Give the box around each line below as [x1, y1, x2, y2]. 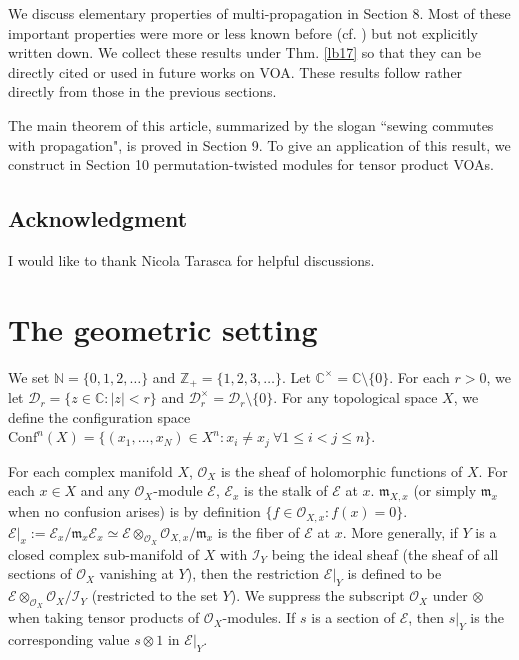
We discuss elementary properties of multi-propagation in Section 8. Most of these [8, 3, 511, 23]
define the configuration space [8, 406, 191, 427]
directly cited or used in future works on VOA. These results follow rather [8, 61, 463, 82]
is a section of [311, 607, 396, 628]
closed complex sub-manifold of [8, 543, 200, 564]
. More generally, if [342, 521, 458, 542]
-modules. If [222, 607, 296, 628]
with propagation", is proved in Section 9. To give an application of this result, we [8, 134, 511, 155]
